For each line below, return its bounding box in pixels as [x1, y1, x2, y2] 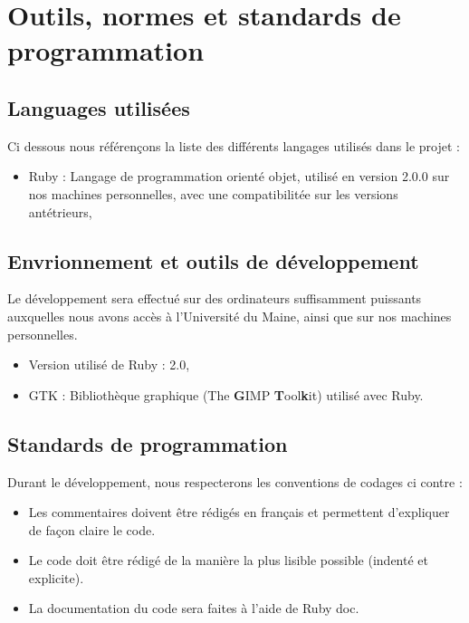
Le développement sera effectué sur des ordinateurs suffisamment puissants [7, 289, 422, 308]
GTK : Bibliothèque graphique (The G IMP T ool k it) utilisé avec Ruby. [28, 385, 424, 404]
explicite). [28, 568, 84, 587]
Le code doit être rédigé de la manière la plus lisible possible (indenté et [28, 551, 428, 570]
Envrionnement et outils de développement [7, 246, 419, 274]
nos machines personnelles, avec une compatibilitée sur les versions [28, 184, 398, 203]
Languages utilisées [7, 93, 190, 121]
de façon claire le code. [28, 520, 156, 539]
